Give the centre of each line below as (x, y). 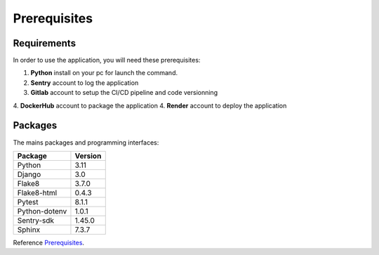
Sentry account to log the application (85, 83)
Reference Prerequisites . (48, 242)
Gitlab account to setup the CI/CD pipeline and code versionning (124, 93)
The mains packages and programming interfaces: (86, 142)
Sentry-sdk (36, 220)
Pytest (28, 202)
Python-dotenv (42, 211)
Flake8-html (37, 192)
